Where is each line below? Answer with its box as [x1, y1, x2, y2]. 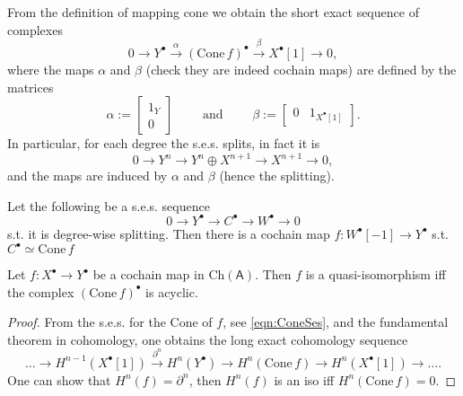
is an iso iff [274, 370, 335, 389]
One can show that [7, 370, 111, 389]
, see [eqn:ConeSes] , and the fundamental [223, 312, 449, 331]
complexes [7, 20, 63, 39]
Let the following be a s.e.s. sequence [7, 196, 210, 215]
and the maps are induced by [7, 166, 168, 185]
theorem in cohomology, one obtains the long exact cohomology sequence [7, 330, 408, 348]
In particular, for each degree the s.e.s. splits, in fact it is [7, 134, 320, 153]
